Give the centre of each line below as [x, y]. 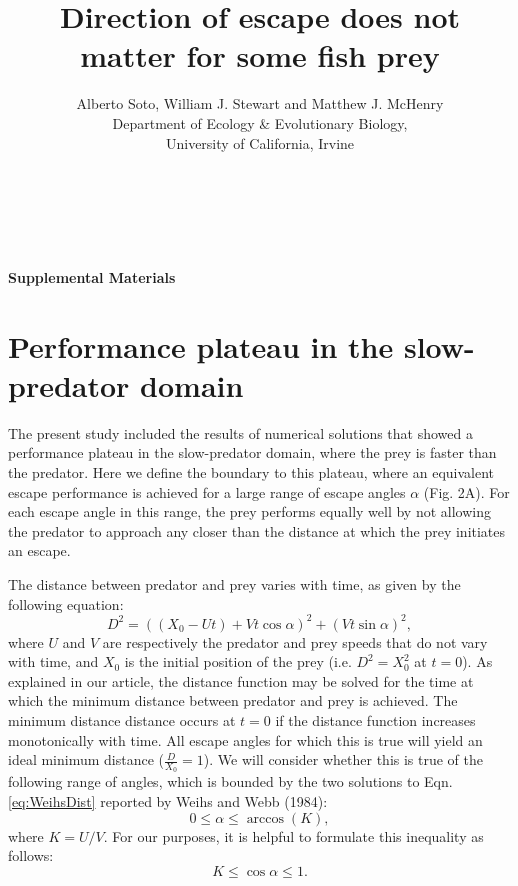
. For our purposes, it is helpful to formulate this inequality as [293, 835]
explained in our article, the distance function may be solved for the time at [241, 680]
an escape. [39, 550]
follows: [31, 855]
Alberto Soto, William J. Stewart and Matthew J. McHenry [260, 103]
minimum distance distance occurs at [122, 720]
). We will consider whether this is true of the [343, 759]
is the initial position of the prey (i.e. [238, 661]
